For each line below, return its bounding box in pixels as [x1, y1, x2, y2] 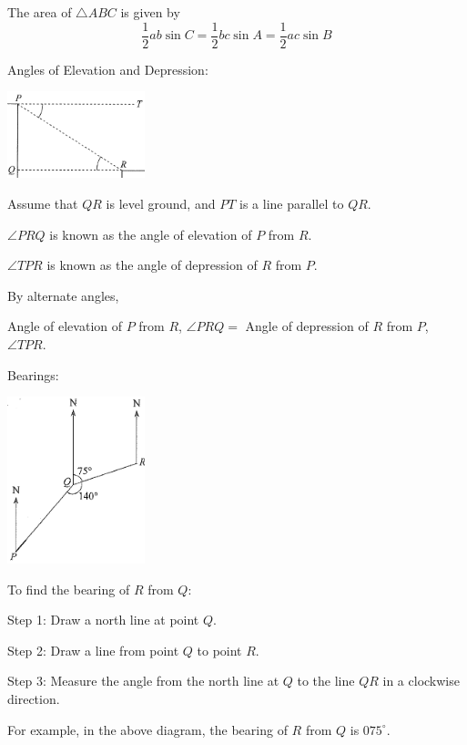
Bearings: [7, 365, 59, 384]
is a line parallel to [239, 193, 344, 212]
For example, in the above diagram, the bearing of [7, 719, 288, 739]
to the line [297, 671, 355, 690]
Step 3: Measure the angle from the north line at [7, 671, 279, 690]
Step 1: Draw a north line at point [7, 610, 199, 629]
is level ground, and [106, 193, 216, 212]
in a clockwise [382, 671, 460, 690]
